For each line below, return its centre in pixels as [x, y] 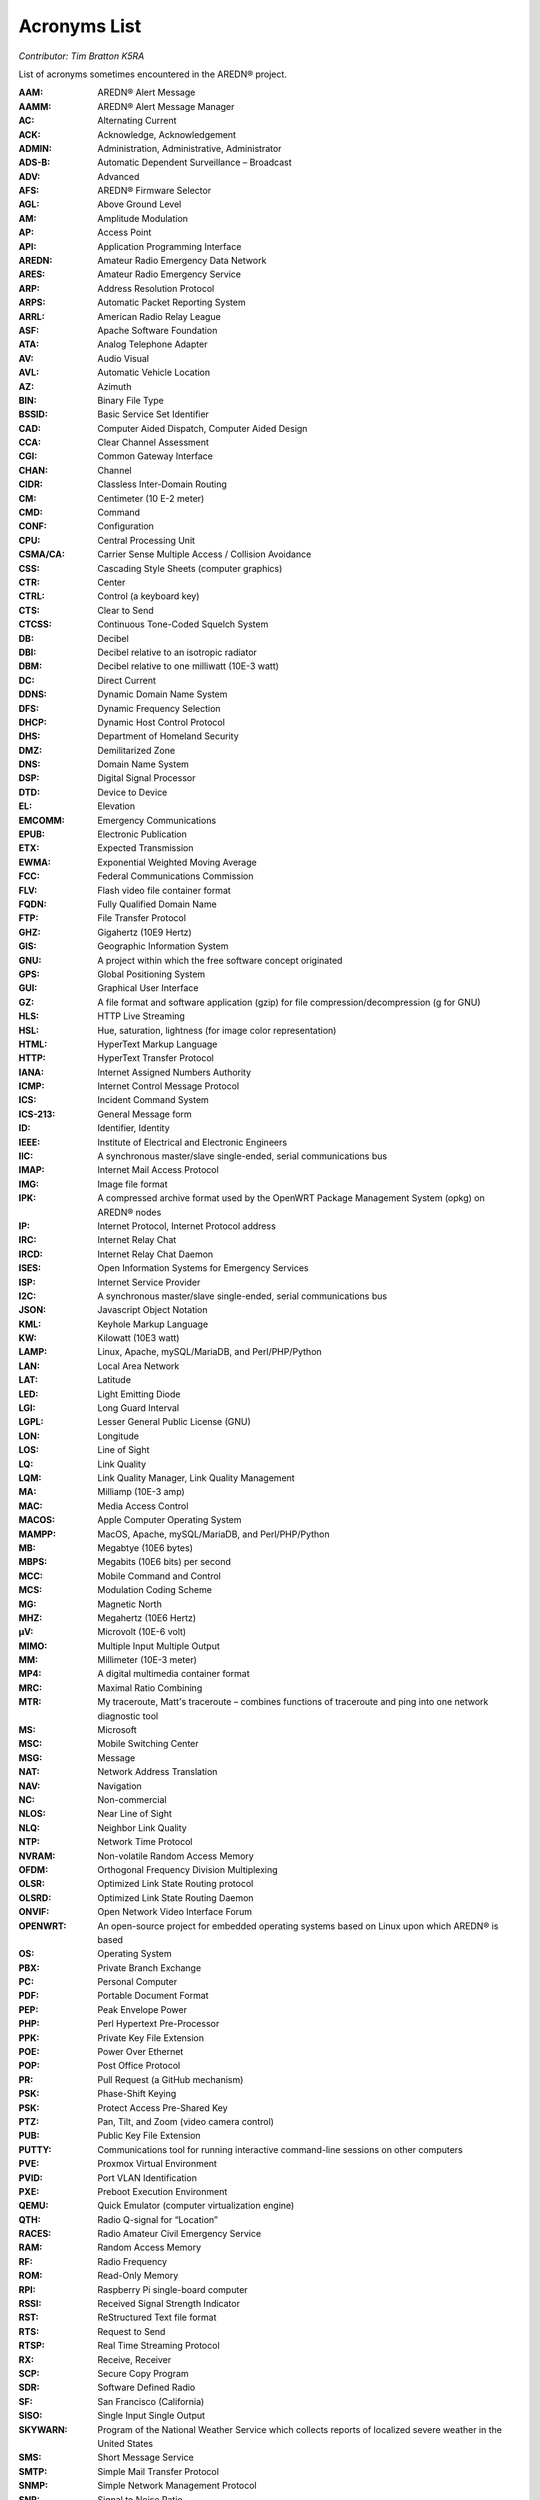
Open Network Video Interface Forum [174, 1912]
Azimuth [114, 386]
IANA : [31, 1072]
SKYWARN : [43, 2429]
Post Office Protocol [139, 2066]
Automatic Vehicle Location [154, 372]
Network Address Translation [157, 1772]
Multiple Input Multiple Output [158, 1646]
